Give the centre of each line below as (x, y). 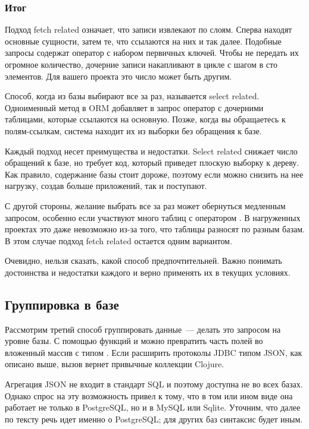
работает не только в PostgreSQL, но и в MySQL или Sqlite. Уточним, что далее (153, 407)
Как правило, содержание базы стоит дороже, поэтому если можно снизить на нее (154, 174)
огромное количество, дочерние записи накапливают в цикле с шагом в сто (141, 64)
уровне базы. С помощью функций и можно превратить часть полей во (134, 341)
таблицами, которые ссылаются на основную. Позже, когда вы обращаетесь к (145, 119)
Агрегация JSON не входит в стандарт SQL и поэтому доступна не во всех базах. (154, 384)
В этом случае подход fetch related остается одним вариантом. (118, 240)
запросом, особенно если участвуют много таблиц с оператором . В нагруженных (153, 217)
